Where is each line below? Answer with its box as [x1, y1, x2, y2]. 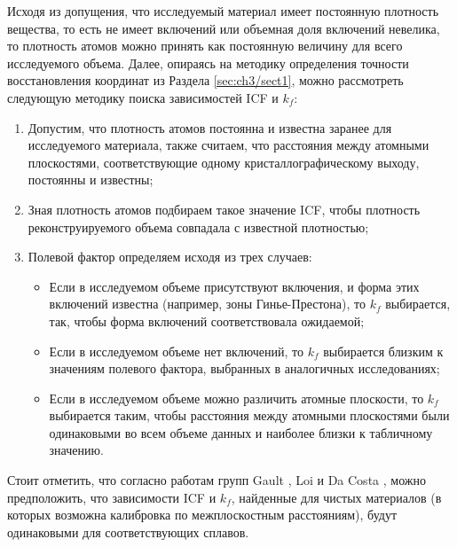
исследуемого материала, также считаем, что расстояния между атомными [28, 136, 429, 154]
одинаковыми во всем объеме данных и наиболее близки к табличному [49, 423, 433, 442]
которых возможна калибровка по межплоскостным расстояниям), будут [7, 505, 398, 524]
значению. [49, 441, 104, 459]
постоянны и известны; [28, 170, 154, 189]
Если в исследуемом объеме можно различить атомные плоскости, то [49, 388, 424, 407]
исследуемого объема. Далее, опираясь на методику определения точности [7, 53, 409, 72]
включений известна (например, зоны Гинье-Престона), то [49, 294, 366, 313]
